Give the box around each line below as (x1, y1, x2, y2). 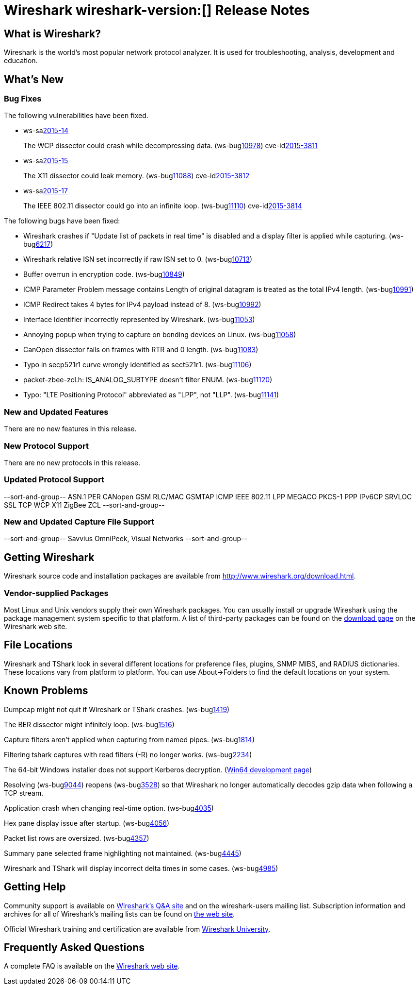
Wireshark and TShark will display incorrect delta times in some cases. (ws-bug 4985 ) (4, 864, 278, 872)
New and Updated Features (4, 407, 109, 417)
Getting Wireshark (4, 551, 95, 563)
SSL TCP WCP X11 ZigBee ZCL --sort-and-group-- (4, 500, 165, 509)
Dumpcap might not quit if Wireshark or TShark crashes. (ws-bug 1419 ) (4, 705, 230, 714)
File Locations (4, 639, 73, 651)
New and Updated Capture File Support (4, 517, 155, 527)
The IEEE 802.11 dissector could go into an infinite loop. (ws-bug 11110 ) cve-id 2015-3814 (23, 202, 302, 210)
